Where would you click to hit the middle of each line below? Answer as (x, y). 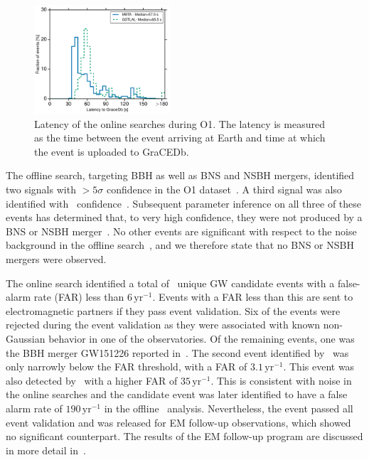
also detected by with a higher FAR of (92, 380)
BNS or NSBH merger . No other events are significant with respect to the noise (181, 231)
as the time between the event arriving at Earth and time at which (180, 138)
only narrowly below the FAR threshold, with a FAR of (127, 367)
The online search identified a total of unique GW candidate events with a (170, 283)
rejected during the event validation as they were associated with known (163, 325)
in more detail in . (46, 450)
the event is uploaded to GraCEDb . (112, 151)
